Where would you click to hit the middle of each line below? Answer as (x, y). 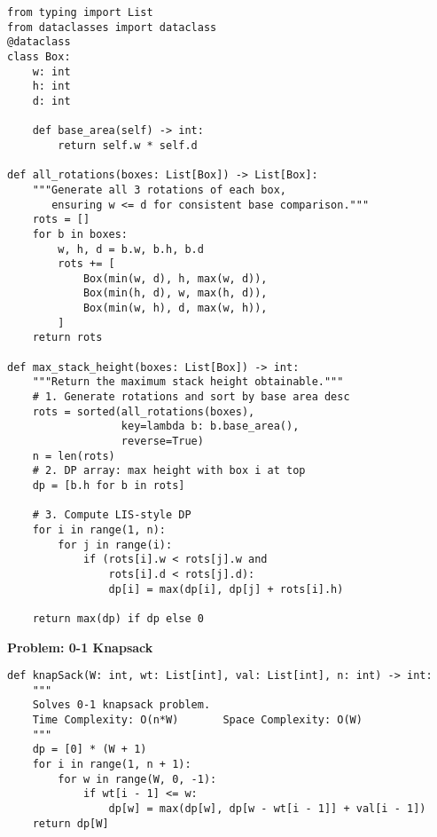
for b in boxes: (80, 234)
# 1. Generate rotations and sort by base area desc (191, 397)
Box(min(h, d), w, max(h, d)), (175, 293)
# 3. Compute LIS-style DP (112, 515)
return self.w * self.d (128, 145)
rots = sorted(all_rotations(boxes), (144, 411)
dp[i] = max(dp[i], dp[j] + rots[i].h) (226, 589)
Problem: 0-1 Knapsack (80, 647)
